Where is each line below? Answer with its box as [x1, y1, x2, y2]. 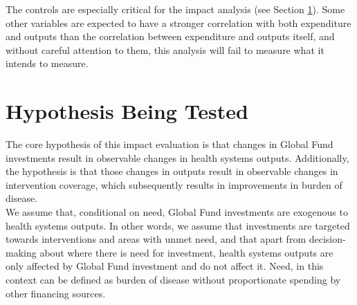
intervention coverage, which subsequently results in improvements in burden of [6, 177, 342, 192]
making [6, 245, 37, 259]
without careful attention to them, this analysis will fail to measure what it [6, 42, 324, 57]
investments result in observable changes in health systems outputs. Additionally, [6, 150, 349, 165]
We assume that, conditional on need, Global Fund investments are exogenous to [6, 205, 348, 219]
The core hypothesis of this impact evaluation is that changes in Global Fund [6, 137, 333, 151]
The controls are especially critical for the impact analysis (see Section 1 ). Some [6, 2, 345, 16]
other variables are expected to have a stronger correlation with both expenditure [6, 15, 351, 30]
